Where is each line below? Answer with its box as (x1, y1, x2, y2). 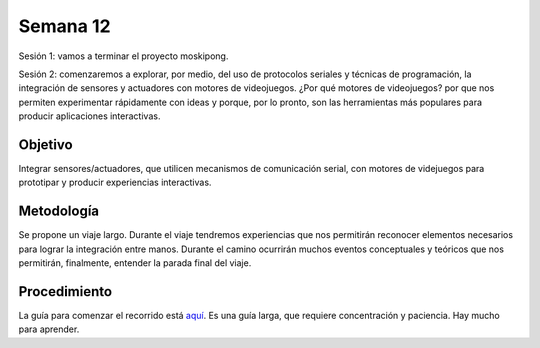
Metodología (18, 203, 100, 220)
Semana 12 (18, 15, 111, 37)
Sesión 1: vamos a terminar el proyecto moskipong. (18, 50, 229, 62)
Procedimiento (18, 283, 113, 300)
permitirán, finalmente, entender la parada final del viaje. (18, 257, 252, 269)
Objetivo (18, 136, 74, 153)
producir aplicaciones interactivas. (18, 110, 161, 122)
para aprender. (18, 323, 80, 335)
